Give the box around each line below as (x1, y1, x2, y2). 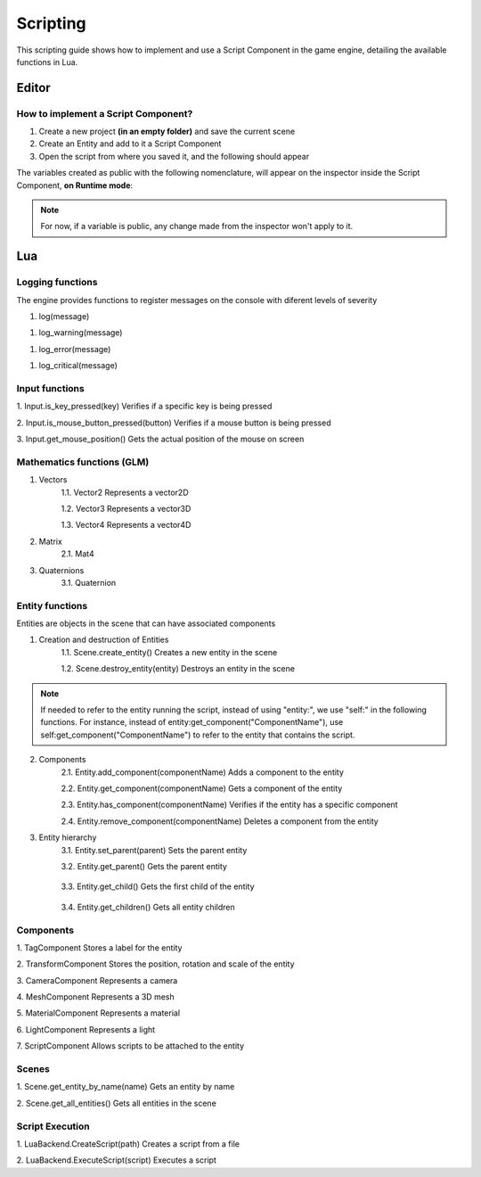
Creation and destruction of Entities (38, 634, 169, 646)
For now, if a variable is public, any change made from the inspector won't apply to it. (40, 221, 354, 232)
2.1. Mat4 (61, 548, 94, 559)
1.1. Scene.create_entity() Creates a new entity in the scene (61, 646, 278, 657)
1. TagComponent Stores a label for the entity (16, 942, 183, 953)
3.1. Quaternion (61, 577, 117, 588)
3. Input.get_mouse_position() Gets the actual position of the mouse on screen (16, 433, 305, 445)
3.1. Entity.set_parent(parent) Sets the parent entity (61, 844, 248, 855)
